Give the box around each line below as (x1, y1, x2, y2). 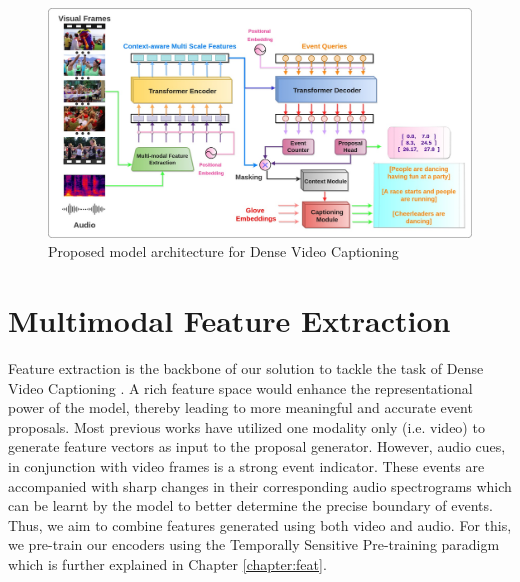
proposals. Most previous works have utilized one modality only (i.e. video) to (8, 416, 485, 437)
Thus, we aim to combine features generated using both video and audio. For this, (8, 514, 512, 535)
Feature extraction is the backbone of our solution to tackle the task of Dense (8, 358, 484, 379)
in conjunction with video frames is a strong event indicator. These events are (8, 456, 485, 477)
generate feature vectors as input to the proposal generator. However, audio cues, (8, 436, 506, 457)
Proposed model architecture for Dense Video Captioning (48, 241, 399, 262)
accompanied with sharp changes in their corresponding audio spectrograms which (8, 475, 512, 496)
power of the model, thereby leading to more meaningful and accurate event (8, 397, 473, 418)
